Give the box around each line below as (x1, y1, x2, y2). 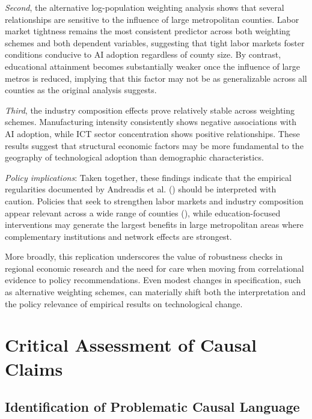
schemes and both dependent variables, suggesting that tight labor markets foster (5, 36, 305, 49)
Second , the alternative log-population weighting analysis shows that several (5, 1, 284, 13)
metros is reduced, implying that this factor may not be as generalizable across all (5, 72, 307, 84)
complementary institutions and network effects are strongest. (5, 230, 232, 242)
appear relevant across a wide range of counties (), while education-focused (5, 206, 281, 219)
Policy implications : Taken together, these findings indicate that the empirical (5, 171, 292, 183)
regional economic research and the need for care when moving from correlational (5, 261, 304, 274)
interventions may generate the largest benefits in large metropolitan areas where (5, 218, 304, 231)
